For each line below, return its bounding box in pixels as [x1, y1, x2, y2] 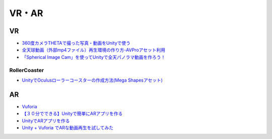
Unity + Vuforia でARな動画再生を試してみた [22, 125, 113, 131]
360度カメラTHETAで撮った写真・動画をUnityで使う [22, 40, 131, 46]
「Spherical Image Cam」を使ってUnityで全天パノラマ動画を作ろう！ [22, 54, 166, 60]
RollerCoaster [9, 66, 44, 74]
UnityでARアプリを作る [22, 117, 70, 123]
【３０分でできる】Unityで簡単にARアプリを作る [22, 111, 123, 117]
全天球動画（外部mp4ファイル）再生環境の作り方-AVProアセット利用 [22, 47, 166, 53]
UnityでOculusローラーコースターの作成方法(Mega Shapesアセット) [22, 77, 163, 83]
